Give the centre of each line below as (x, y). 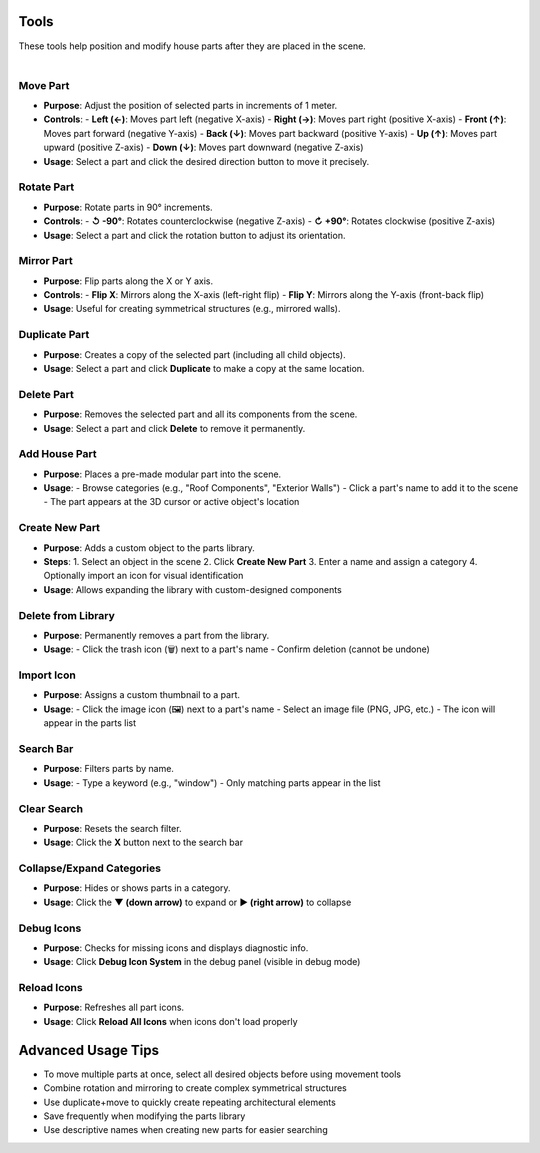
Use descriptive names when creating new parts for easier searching (186, 1130)
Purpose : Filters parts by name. (109, 769)
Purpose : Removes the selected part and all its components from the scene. (200, 414)
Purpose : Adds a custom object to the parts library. (149, 547)
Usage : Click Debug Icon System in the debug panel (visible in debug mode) (202, 962)
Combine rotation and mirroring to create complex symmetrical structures (195, 1088)
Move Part (44, 85)
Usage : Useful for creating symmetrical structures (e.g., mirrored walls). (192, 309)
